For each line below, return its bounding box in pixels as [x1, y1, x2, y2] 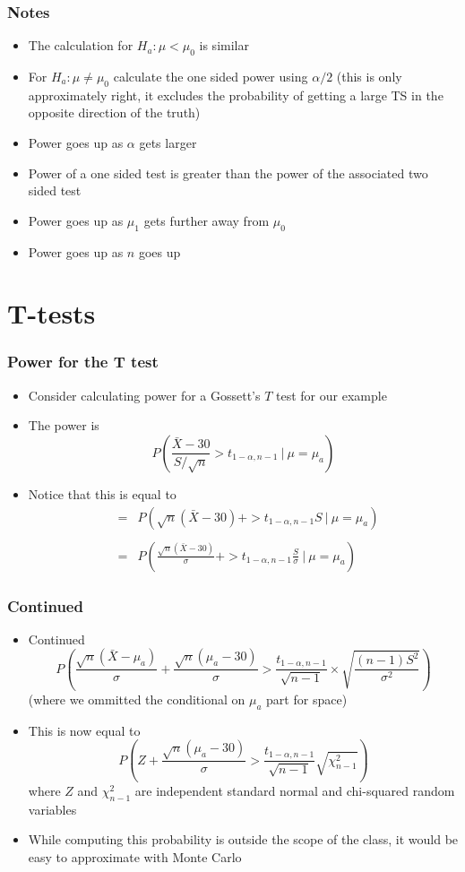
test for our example [276, 385, 387, 404]
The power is [28, 416, 99, 435]
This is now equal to [28, 721, 141, 739]
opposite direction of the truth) [28, 103, 201, 122]
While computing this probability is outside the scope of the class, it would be [28, 830, 459, 849]
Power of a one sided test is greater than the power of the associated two [28, 163, 428, 182]
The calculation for [28, 36, 133, 55]
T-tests [7, 295, 96, 332]
